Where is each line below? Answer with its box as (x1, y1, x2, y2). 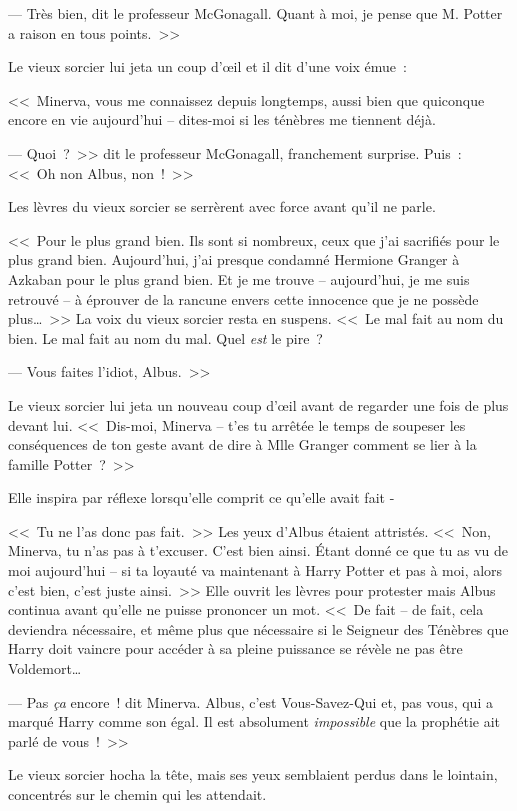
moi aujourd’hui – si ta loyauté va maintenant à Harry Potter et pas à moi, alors (8, 560, 503, 581)
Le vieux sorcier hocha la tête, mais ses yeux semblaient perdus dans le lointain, (8, 764, 498, 785)
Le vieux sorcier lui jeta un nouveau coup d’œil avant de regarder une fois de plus (8, 394, 509, 415)
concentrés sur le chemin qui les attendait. (8, 784, 267, 804)
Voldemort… (8, 658, 82, 679)
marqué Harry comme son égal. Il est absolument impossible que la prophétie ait (8, 711, 501, 732)
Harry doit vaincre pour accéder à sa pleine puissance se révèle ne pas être (8, 638, 463, 659)
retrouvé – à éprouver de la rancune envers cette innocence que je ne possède (8, 288, 479, 309)
